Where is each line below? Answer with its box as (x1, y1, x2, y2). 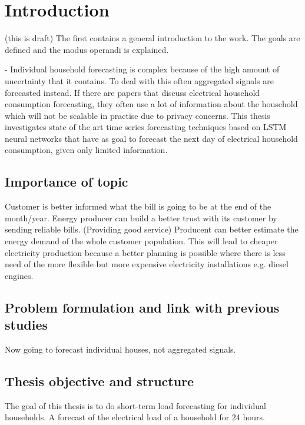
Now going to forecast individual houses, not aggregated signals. (5, 343, 236, 356)
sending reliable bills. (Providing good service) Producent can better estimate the (5, 223, 299, 235)
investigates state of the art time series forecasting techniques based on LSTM (5, 121, 287, 133)
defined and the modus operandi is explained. (5, 43, 169, 55)
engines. (5, 269, 34, 281)
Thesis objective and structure (5, 372, 194, 390)
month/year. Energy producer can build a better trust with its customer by (5, 211, 277, 224)
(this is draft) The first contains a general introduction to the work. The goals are (5, 32, 300, 44)
